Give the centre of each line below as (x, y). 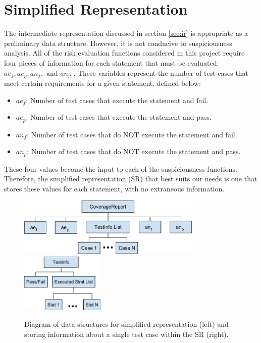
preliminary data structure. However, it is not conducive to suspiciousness (118, 43)
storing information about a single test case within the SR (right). (126, 334)
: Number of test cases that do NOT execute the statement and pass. (134, 151)
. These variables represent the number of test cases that (161, 72)
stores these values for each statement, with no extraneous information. (114, 188)
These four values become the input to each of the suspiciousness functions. (121, 168)
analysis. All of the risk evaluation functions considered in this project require (124, 53)
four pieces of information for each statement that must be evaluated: (112, 62)
